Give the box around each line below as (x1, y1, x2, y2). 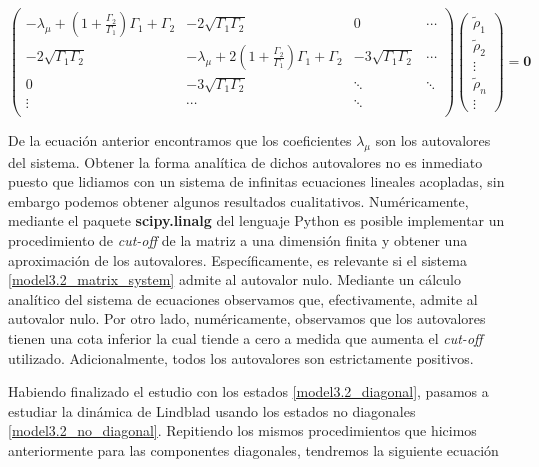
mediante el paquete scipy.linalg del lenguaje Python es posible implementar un (8, 210, 505, 231)
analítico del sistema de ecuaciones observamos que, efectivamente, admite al (8, 288, 478, 309)
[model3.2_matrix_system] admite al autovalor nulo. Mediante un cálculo (8, 269, 461, 290)
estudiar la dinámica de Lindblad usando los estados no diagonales (8, 400, 416, 421)
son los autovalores (375, 129, 491, 150)
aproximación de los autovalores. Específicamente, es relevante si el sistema (8, 249, 467, 270)
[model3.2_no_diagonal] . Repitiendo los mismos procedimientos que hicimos (8, 420, 477, 441)
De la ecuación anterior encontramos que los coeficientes (8, 129, 352, 150)
